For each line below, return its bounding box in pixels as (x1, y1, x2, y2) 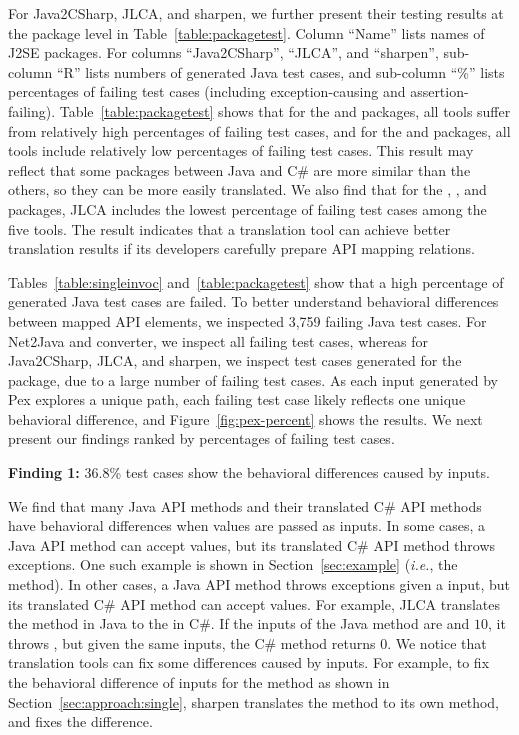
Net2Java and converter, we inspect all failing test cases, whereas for (8, 330, 428, 351)
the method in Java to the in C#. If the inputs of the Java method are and (8, 613, 470, 634)
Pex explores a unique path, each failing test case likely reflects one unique (8, 389, 466, 410)
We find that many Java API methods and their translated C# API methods (8, 495, 482, 516)
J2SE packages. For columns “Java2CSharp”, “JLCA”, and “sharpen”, (8, 42, 439, 63)
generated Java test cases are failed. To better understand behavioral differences (8, 291, 499, 312)
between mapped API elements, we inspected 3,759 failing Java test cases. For (8, 310, 487, 331)
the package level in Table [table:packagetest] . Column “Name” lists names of (8, 22, 485, 43)
